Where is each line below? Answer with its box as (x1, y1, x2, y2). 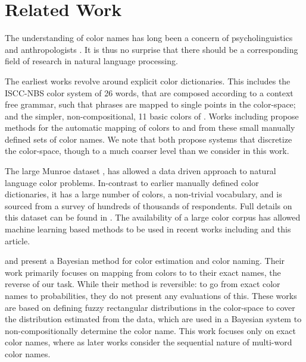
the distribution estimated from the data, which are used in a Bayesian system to (5, 313, 302, 325)
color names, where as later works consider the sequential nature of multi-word (5, 336, 292, 348)
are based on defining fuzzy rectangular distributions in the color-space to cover (5, 301, 295, 313)
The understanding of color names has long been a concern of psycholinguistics (5, 32, 293, 44)
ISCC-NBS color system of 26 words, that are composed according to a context (5, 86, 293, 99)
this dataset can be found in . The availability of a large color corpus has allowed (5, 211, 301, 224)
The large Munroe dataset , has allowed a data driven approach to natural (5, 165, 276, 177)
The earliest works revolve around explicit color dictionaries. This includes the (5, 74, 291, 87)
